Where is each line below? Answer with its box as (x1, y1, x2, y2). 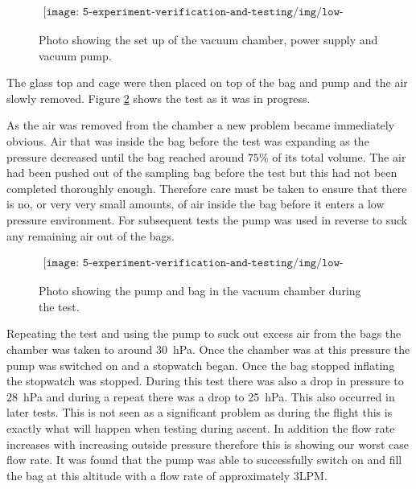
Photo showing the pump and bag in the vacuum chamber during (39, 282, 361, 299)
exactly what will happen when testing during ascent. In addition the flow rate (6, 419, 395, 436)
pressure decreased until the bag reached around (6, 148, 245, 165)
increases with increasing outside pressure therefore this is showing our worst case (6, 435, 410, 452)
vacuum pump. (39, 47, 112, 64)
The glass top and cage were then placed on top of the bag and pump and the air (6, 74, 408, 91)
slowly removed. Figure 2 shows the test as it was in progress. (6, 89, 311, 106)
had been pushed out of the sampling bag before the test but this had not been (6, 164, 397, 181)
